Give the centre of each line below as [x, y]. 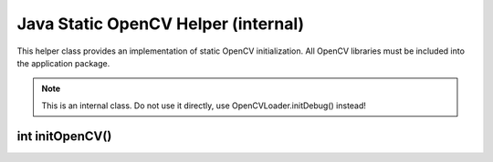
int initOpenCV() [64, 136]
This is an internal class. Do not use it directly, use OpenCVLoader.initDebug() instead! [204, 106]
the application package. [63, 63]
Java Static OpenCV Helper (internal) [161, 24]
